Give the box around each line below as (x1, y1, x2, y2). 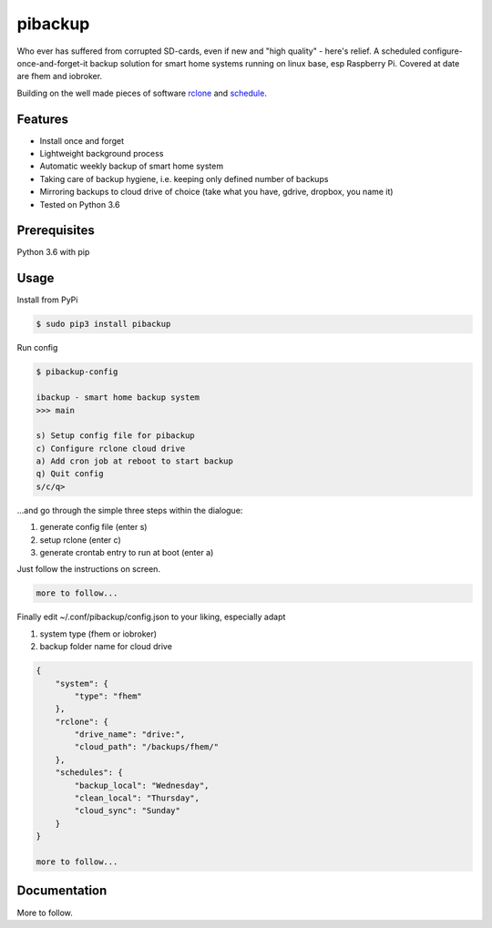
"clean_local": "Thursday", (74, 793, 200, 803)
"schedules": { (55, 768, 123, 778)
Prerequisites (16, 223, 95, 239)
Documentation (16, 883, 108, 899)
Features (16, 111, 68, 127)
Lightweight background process (39, 148, 164, 159)
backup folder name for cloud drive (39, 641, 173, 652)
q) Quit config (36, 469, 104, 479)
